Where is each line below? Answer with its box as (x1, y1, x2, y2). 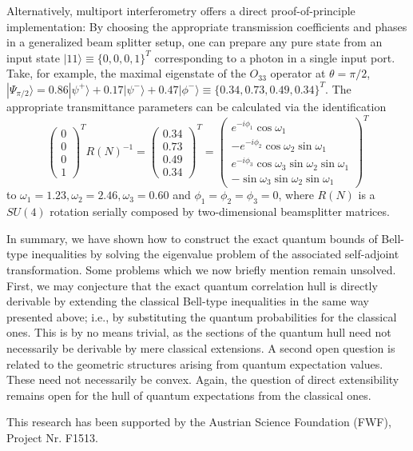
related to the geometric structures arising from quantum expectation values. (6, 355, 383, 372)
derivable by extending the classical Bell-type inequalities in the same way (6, 293, 369, 309)
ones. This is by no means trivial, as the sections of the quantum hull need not (6, 324, 391, 341)
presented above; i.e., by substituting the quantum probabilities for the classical (6, 308, 397, 325)
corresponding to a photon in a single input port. (154, 49, 395, 66)
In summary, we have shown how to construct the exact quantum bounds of (6, 229, 378, 246)
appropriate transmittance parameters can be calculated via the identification (6, 98, 387, 114)
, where (278, 186, 314, 203)
